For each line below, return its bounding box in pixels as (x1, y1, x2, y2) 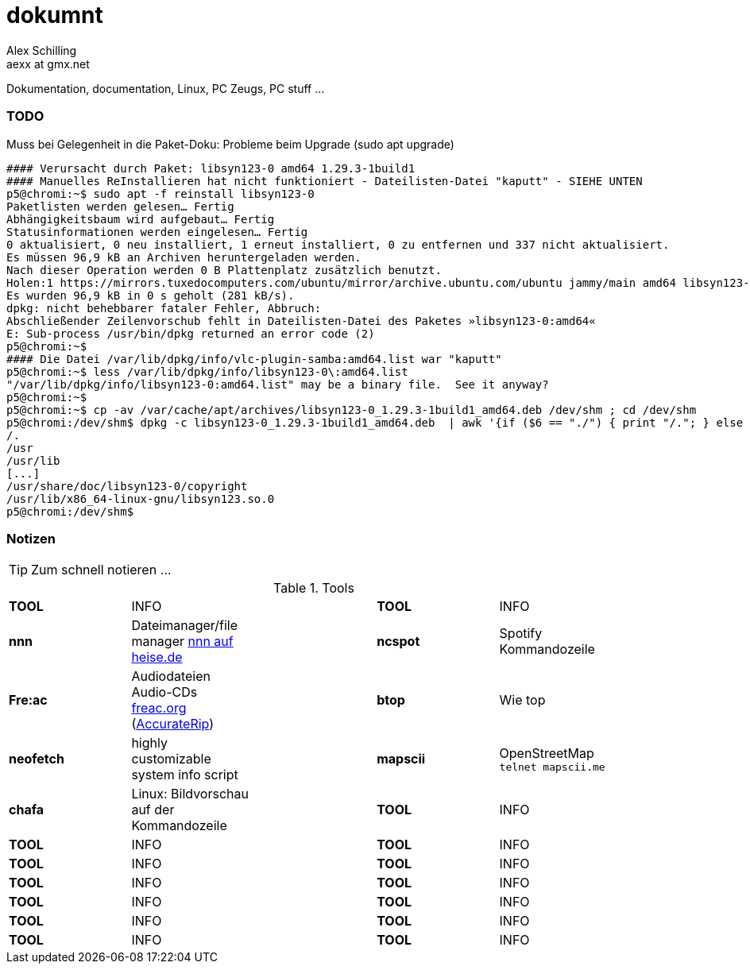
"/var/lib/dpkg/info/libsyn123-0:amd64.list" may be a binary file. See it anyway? (6, 377, 549, 391)
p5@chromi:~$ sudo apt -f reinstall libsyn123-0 (6, 187, 315, 200)
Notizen (6, 530, 56, 547)
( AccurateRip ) (131, 716, 215, 732)
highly (131, 735, 168, 752)
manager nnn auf (131, 633, 234, 650)
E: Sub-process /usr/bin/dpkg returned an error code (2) (6, 327, 375, 340)
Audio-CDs (131, 684, 198, 701)
